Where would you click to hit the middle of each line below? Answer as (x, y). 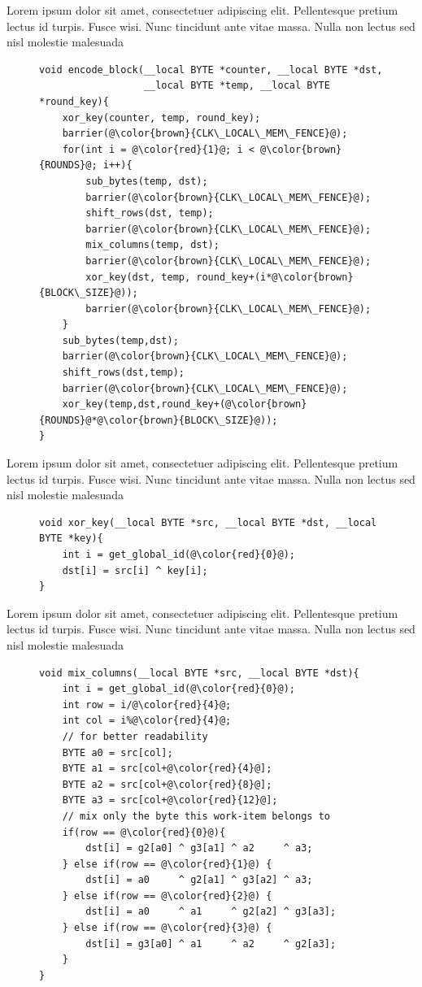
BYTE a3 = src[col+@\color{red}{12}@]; (170, 800)
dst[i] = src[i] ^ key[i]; (135, 570)
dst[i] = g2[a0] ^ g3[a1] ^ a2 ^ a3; (199, 848)
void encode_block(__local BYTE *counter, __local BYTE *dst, (211, 70)
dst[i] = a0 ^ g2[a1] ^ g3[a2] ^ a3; (199, 880)
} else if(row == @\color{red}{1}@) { (167, 864)
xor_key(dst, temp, (138, 277)
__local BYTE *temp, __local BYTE (237, 86)
